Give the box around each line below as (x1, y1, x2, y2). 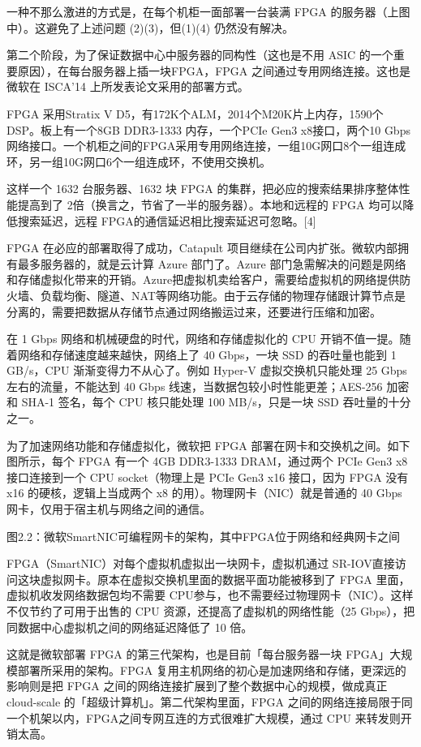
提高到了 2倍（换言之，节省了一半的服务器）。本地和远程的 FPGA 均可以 (17, 195, 403, 213)
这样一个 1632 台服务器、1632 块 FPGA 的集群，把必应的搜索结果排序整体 (6, 180, 399, 197)
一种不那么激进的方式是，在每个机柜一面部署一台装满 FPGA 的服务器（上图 (6, 3, 410, 19)
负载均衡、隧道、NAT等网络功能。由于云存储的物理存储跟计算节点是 (40, 286, 406, 303)
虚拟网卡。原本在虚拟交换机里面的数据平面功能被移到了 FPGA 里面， (40, 570, 410, 587)
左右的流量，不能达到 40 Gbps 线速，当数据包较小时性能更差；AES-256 (6, 377, 383, 394)
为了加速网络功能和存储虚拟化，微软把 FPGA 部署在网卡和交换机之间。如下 (6, 436, 410, 453)
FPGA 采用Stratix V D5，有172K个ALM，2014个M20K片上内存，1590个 (6, 105, 384, 122)
